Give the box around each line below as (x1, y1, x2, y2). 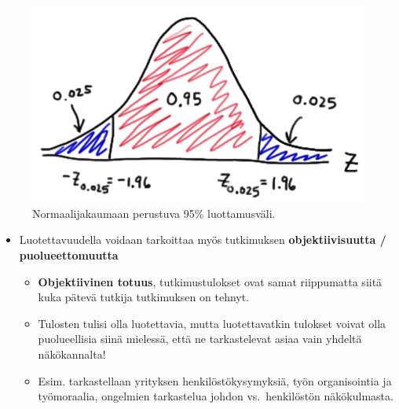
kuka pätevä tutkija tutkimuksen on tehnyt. (38, 289, 250, 305)
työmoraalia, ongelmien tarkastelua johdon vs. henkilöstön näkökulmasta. (38, 388, 394, 404)
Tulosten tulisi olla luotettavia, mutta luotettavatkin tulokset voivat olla (38, 315, 386, 331)
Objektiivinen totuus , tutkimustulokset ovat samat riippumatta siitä (38, 273, 383, 289)
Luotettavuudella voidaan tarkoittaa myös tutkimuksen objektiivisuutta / (19, 231, 386, 248)
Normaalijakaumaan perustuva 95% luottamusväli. (32, 204, 276, 221)
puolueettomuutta (19, 246, 119, 263)
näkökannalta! (38, 345, 106, 362)
